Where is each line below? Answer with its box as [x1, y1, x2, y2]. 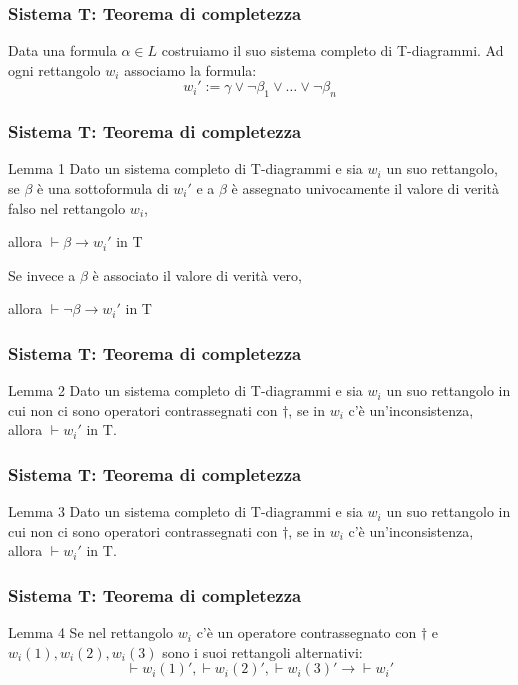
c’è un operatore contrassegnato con [196, 622, 417, 643]
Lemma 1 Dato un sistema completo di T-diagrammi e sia [8, 158, 363, 179]
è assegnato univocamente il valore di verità [231, 178, 499, 199]
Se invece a [8, 264, 76, 285]
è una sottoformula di [37, 178, 169, 199]
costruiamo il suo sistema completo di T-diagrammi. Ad [161, 40, 504, 61]
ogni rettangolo [8, 59, 101, 80]
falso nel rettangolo [8, 197, 126, 218]
